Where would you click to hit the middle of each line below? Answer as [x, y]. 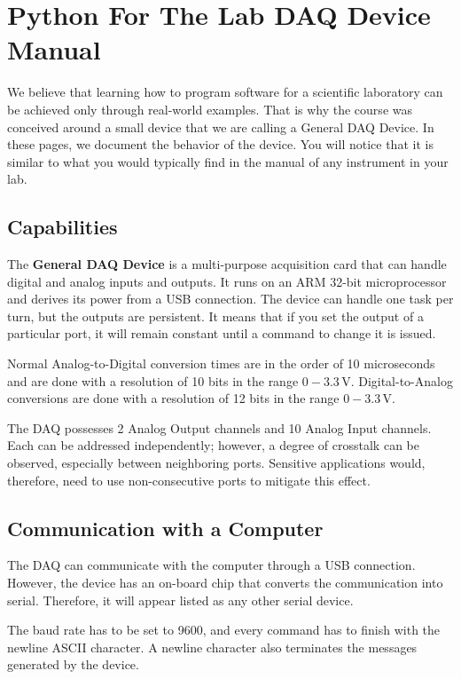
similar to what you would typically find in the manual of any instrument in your [228, 161]
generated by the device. [73, 664]
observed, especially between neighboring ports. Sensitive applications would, [216, 463]
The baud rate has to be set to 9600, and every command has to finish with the [224, 630]
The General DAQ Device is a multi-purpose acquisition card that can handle [227, 264]
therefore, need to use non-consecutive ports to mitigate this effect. [189, 480]
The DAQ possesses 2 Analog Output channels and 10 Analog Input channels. [219, 427]
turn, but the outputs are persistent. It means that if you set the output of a [215, 316]
